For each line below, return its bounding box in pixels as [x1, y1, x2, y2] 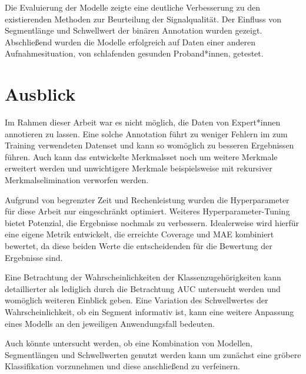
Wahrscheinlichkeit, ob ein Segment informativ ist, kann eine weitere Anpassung [5, 306, 294, 317]
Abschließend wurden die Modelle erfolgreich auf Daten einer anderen [5, 35, 255, 48]
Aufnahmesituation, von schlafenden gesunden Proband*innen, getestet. [5, 47, 264, 59]
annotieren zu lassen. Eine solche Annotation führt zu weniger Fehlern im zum [5, 127, 288, 140]
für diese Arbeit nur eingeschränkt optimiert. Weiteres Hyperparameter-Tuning [5, 205, 290, 217]
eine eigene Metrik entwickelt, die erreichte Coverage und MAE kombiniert [5, 228, 274, 240]
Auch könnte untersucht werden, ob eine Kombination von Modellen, [5, 337, 252, 349]
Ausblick [5, 82, 76, 106]
